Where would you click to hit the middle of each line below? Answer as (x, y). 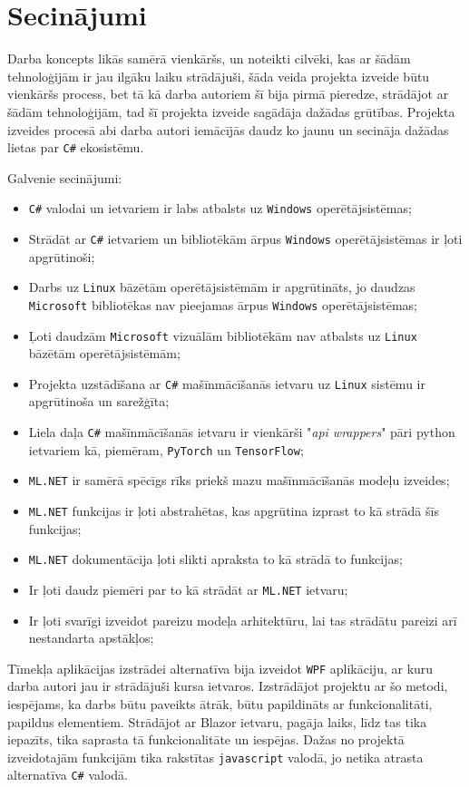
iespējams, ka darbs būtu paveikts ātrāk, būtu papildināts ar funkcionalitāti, (220, 704)
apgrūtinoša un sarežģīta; (99, 401)
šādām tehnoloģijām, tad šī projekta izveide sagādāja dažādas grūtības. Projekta (231, 111)
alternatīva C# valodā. (68, 775)
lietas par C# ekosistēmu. (76, 147)
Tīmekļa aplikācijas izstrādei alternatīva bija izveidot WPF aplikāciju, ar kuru (220, 668)
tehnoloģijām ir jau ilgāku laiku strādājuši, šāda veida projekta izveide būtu (219, 76)
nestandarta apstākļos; (91, 638)
